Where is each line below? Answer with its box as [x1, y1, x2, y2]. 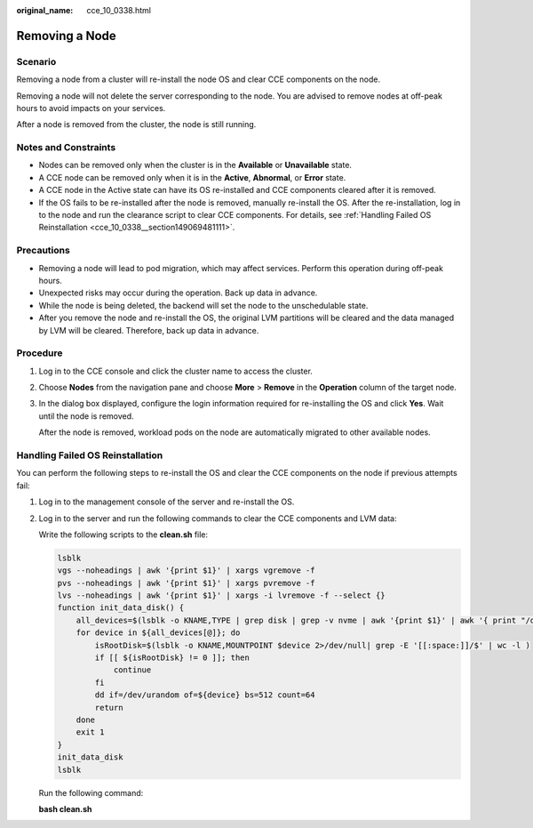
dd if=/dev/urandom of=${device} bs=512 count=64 [94, 690, 315, 700]
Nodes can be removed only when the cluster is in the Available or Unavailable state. [38, 160, 353, 171]
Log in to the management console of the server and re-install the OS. [38, 496, 295, 507]
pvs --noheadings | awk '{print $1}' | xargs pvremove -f [57, 578, 315, 588]
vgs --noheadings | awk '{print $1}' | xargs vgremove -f [57, 566, 315, 575]
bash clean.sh [38, 803, 92, 814]
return [94, 703, 123, 712]
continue [113, 665, 152, 675]
